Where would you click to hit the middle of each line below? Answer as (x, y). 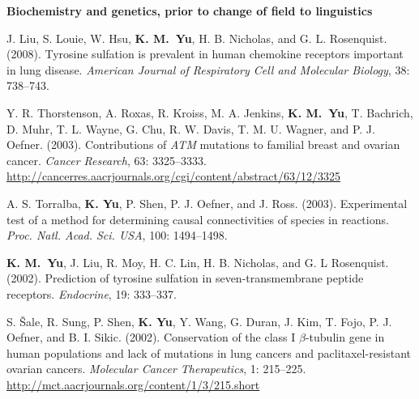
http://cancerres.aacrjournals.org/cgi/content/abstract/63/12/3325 (173, 176)
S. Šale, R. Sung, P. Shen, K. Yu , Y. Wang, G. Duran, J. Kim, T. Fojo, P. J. (199, 321)
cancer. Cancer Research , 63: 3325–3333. (107, 160)
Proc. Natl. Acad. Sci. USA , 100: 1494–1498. (117, 235)
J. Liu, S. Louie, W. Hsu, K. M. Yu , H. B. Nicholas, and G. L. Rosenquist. (197, 38)
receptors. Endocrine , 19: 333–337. (92, 293)
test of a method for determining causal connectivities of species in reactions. (198, 219)
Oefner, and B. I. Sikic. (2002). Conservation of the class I (151, 337)
